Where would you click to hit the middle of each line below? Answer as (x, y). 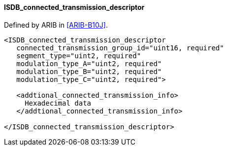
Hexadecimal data (58, 103)
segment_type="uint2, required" (79, 56)
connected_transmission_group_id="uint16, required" (120, 48)
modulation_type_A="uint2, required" (89, 63)
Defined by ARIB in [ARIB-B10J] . (56, 25)
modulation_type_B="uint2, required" (89, 71)
